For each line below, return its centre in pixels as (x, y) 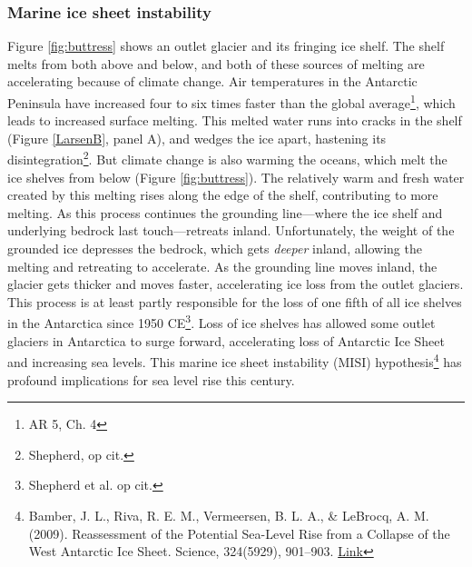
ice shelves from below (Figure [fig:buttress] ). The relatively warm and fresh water (236, 177)
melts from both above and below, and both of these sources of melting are (216, 63)
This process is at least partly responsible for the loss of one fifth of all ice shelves (235, 301)
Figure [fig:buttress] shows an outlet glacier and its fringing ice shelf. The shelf (226, 46)
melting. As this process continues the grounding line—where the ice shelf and (225, 212)
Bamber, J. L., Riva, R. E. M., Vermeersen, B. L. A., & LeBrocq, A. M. (229, 515)
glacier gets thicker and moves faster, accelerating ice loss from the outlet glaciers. (236, 284)
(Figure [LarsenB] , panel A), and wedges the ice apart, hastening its (197, 138)
